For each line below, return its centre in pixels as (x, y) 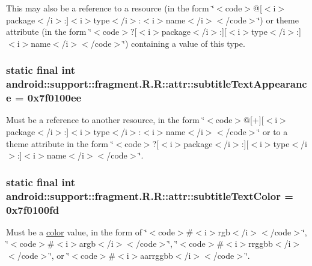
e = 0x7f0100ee (44, 98)
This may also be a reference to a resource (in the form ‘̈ (110, 8)
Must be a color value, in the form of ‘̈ (77, 231)
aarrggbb (157, 255)
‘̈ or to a (273, 132)
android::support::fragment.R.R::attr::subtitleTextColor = (150, 195)
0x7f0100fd (33, 209)
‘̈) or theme (278, 20)
